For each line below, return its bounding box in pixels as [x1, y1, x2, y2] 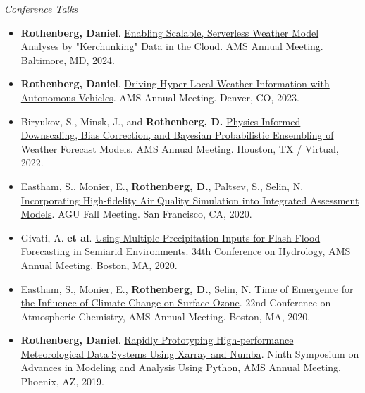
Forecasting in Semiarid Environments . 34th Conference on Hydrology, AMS [20, 244, 351, 258]
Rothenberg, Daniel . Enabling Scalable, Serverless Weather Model [20, 25, 319, 39]
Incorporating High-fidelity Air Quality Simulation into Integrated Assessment [20, 192, 359, 207]
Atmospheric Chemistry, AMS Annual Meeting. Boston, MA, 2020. [20, 308, 311, 323]
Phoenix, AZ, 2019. [20, 374, 104, 389]
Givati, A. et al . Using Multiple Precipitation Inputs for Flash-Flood [20, 230, 321, 244]
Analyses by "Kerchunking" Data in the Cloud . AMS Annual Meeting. [20, 39, 323, 54]
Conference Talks [4, 1, 78, 15]
